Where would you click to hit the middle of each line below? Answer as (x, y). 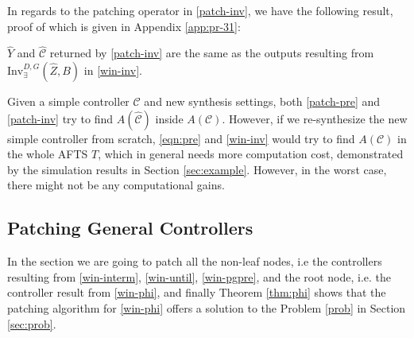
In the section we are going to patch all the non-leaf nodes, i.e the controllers (195, 261)
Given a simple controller (68, 101)
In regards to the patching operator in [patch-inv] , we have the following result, (200, 10)
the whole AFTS (48, 154)
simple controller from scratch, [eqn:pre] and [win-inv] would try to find (181, 138)
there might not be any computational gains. (116, 185)
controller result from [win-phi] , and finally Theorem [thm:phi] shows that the (197, 292)
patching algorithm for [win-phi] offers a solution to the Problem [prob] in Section (207, 307)
